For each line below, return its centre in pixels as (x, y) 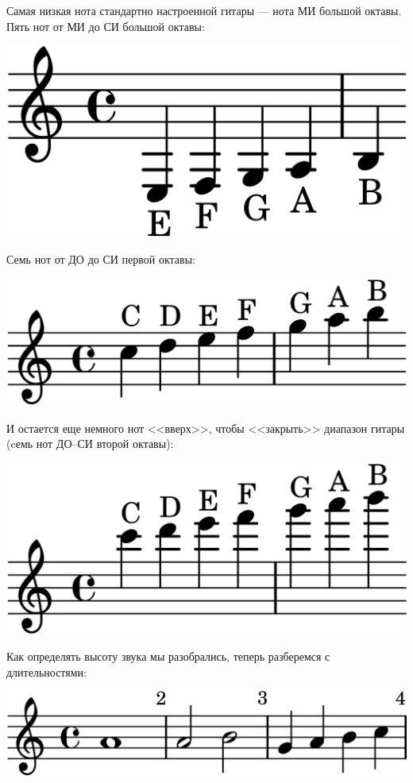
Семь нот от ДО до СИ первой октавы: (101, 259)
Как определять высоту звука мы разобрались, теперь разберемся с (168, 656)
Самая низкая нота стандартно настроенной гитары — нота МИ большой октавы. (204, 10)
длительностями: (46, 671)
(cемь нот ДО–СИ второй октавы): (90, 444)
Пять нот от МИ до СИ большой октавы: (106, 26)
